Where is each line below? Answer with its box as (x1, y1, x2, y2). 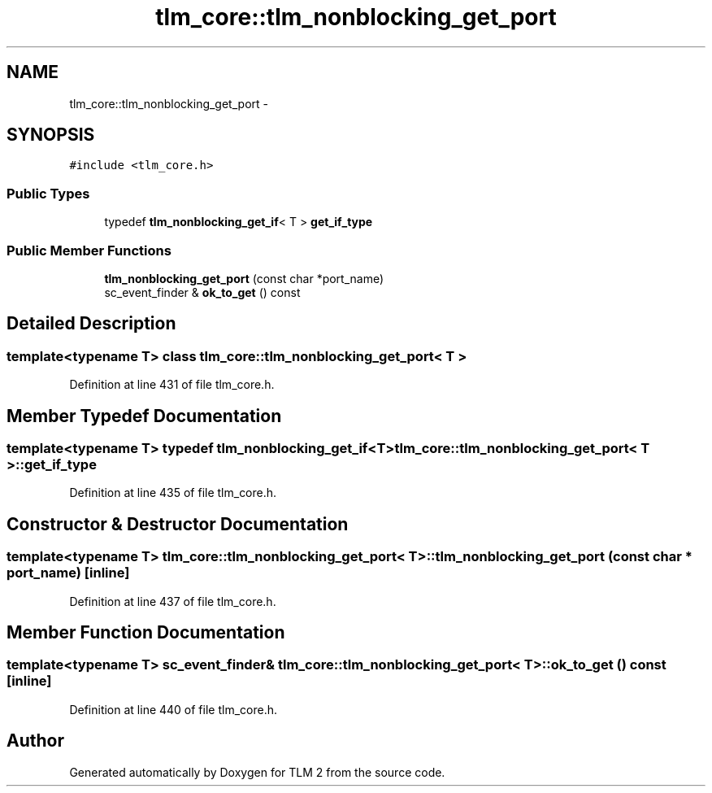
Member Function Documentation (7, 622, 285, 643)
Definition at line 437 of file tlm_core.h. (69, 594, 276, 608)
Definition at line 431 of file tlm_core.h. (69, 377, 275, 392)
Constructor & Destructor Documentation (7, 513, 349, 534)
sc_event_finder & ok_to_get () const (104, 285, 301, 299)
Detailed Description (7, 313, 176, 334)
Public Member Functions (7, 242, 171, 259)
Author (7, 730, 64, 752)
